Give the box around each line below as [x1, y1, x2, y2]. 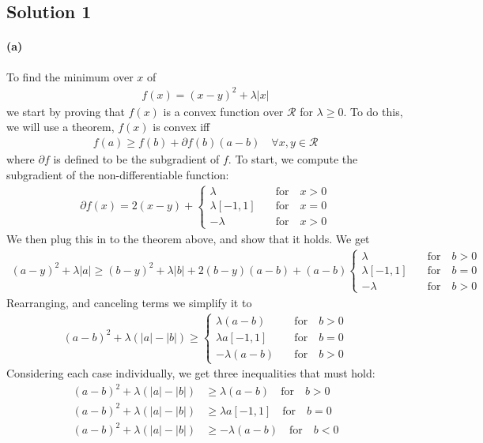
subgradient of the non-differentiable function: [6, 166, 229, 182]
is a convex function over [163, 103, 284, 119]
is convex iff [153, 118, 210, 135]
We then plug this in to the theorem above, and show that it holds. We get [6, 230, 370, 246]
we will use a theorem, [6, 118, 115, 135]
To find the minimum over [6, 68, 134, 84]
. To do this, [343, 103, 403, 119]
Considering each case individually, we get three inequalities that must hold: [6, 365, 375, 381]
